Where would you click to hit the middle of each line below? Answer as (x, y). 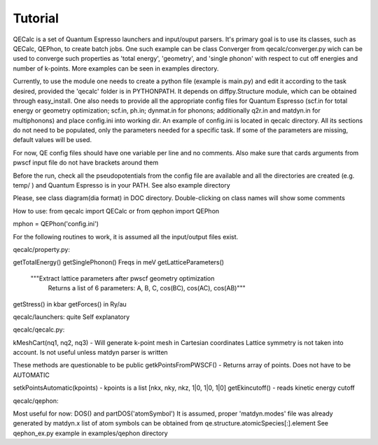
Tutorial (36, 18)
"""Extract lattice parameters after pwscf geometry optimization (122, 278)
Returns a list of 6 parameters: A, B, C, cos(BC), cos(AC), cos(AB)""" (147, 288)
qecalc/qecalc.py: (39, 330)
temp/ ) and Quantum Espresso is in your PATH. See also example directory (121, 185)
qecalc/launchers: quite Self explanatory (71, 317)
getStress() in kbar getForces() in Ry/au (70, 304)
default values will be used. (52, 140)
